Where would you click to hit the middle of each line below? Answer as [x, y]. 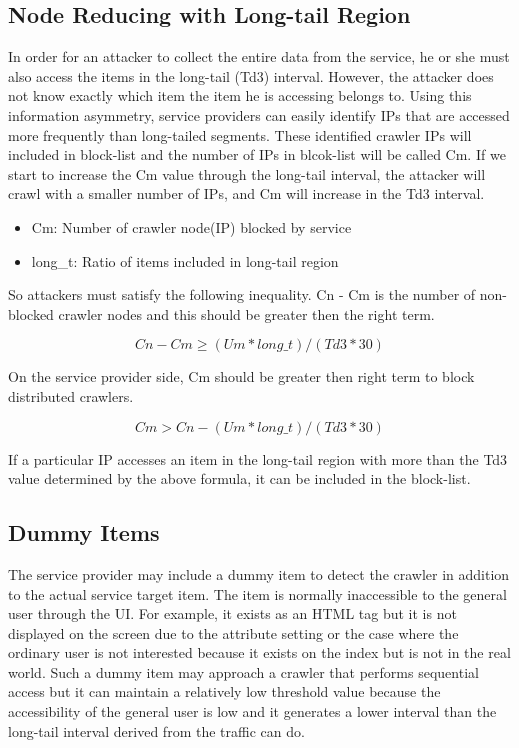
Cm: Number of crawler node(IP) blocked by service [191, 226]
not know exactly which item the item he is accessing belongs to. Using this [240, 95]
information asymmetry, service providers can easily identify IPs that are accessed [259, 114]
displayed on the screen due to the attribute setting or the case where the [233, 632]
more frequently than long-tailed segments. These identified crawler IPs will [240, 134]
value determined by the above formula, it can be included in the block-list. [239, 478]
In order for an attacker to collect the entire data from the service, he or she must [259, 56]
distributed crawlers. [71, 395]
